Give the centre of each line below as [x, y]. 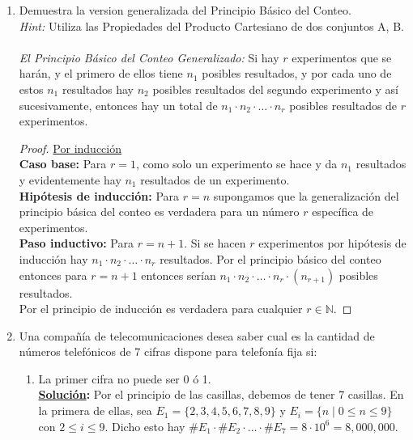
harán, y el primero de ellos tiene [101, 73]
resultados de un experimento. [215, 179]
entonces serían [179, 275]
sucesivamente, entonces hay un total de [118, 105]
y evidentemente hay [70, 179]
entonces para [53, 275]
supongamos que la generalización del [306, 195]
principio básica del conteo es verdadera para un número [159, 212]
